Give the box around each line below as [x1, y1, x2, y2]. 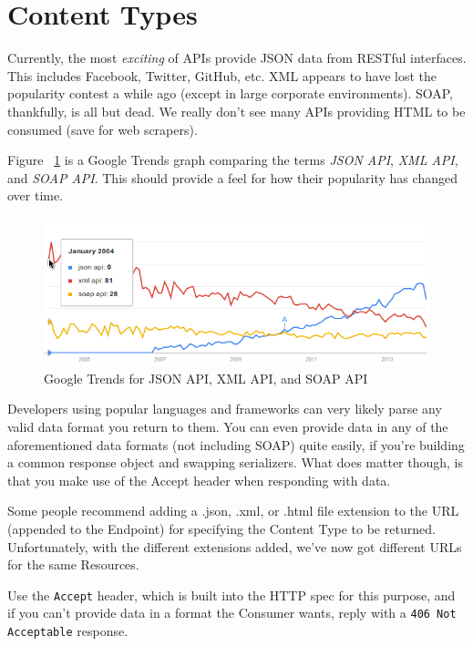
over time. [7, 186, 64, 205]
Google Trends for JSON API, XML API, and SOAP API [44, 368, 368, 387]
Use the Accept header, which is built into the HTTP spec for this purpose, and [7, 585, 456, 604]
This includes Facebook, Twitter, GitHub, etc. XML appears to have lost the [7, 66, 437, 85]
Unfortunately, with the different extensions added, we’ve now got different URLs [7, 537, 462, 556]
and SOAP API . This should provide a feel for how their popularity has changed [7, 168, 458, 187]
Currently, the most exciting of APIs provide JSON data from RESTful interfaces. [7, 48, 467, 67]
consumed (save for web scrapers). [7, 119, 198, 138]
